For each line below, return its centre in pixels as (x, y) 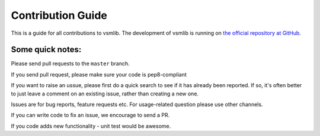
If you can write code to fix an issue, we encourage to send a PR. (90, 115)
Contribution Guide (59, 15)
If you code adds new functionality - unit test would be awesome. (91, 126)
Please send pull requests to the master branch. (70, 64)
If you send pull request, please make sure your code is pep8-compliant (99, 74)
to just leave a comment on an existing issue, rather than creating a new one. (105, 94)
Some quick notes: (46, 50)
